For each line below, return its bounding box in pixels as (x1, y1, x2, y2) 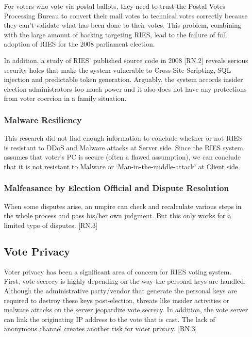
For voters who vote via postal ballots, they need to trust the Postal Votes (4, 1, 225, 11)
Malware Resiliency (4, 113, 82, 126)
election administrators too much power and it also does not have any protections (4, 83, 247, 94)
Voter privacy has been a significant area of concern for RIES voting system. (4, 266, 232, 276)
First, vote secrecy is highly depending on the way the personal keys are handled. (4, 276, 246, 286)
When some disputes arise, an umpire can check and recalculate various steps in (4, 201, 242, 211)
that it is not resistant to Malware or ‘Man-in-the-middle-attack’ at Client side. (4, 161, 240, 171)
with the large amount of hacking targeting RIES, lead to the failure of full (4, 29, 227, 39)
